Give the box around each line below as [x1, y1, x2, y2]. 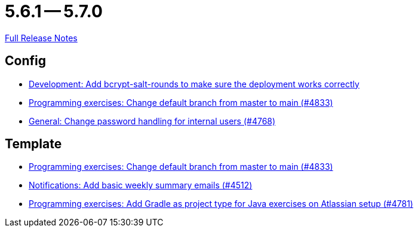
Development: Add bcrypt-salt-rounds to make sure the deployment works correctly [29, 78, 359, 89]
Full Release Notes [5, 32, 78, 43]
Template [5, 136, 62, 152]
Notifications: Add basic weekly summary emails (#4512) [29, 180, 253, 191]
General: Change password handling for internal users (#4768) [29, 115, 276, 126]
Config [5, 53, 46, 69]
